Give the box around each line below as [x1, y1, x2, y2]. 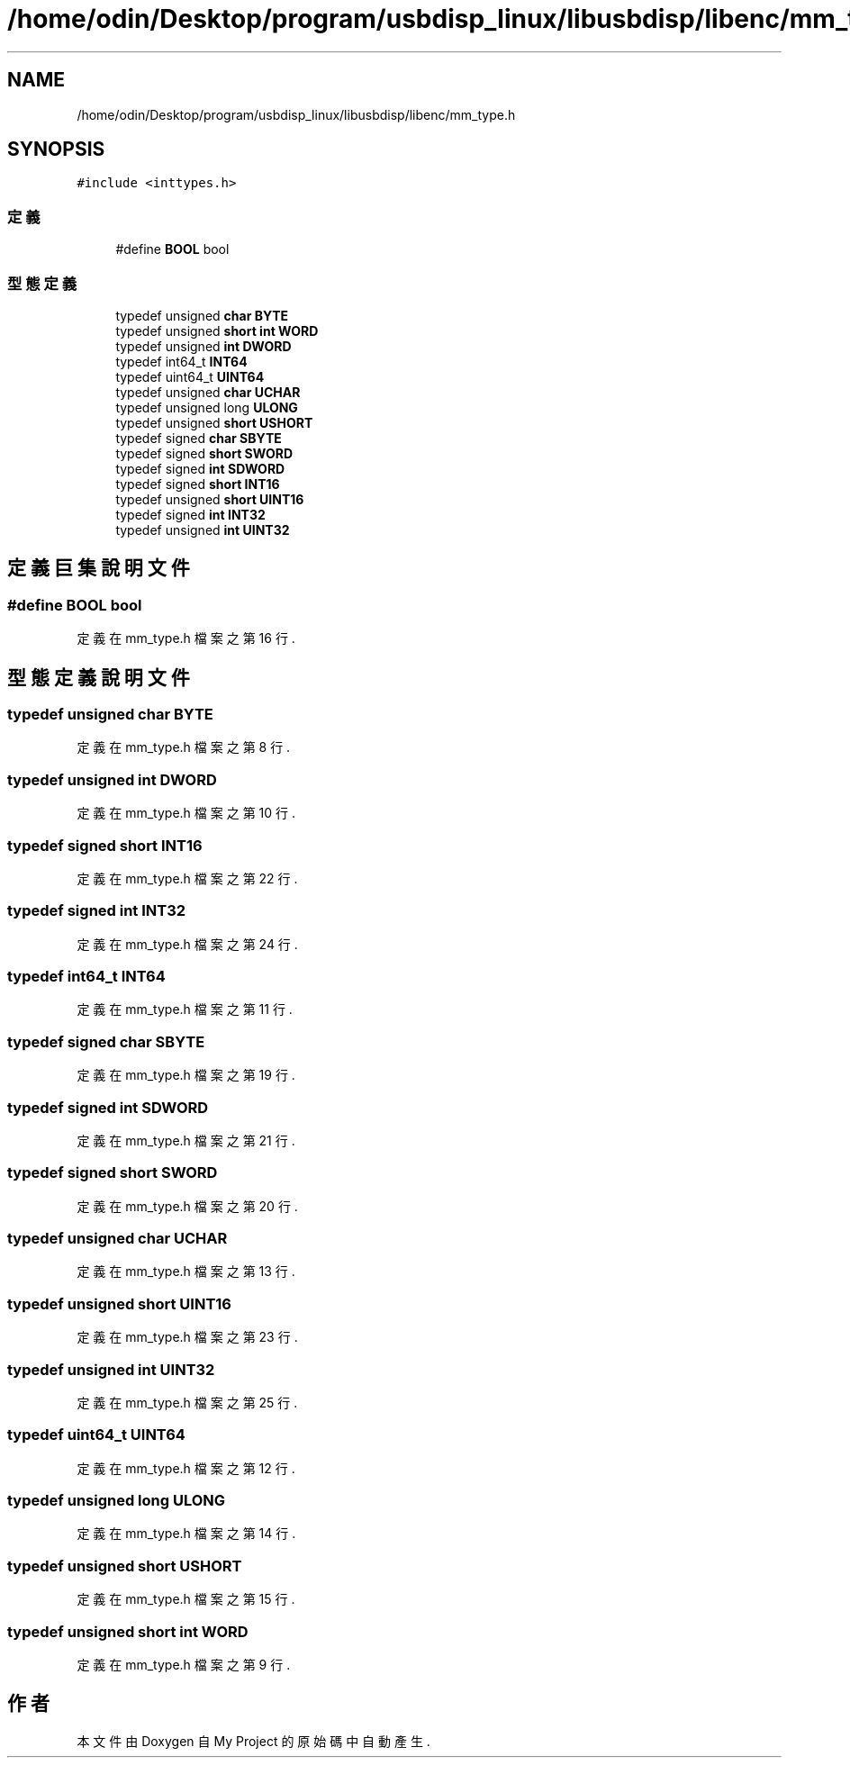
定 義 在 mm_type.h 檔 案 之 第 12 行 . [77, 1460, 295, 1476]
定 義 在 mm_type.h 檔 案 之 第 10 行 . [77, 805, 296, 821]
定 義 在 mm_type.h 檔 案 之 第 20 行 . [77, 1198, 298, 1214]
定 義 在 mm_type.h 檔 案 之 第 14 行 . [77, 1525, 296, 1542]
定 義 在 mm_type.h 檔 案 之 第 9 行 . [77, 1656, 291, 1672]
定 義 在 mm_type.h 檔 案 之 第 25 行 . [77, 1394, 298, 1410]
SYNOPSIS [7, 138, 105, 161]
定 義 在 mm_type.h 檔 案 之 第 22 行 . [77, 870, 298, 886]
